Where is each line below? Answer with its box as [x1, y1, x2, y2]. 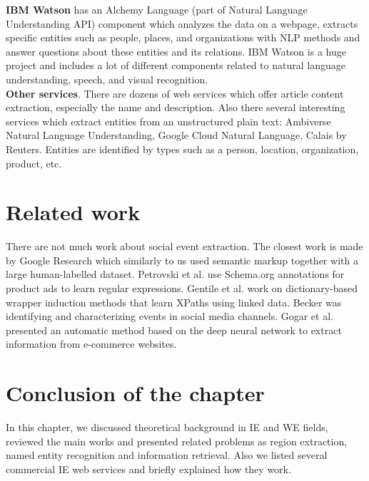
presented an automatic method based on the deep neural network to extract [6, 322, 342, 337]
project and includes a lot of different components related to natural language [6, 58, 345, 73]
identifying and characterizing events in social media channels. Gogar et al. [6, 309, 333, 324]
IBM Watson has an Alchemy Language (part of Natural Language [6, 2, 308, 16]
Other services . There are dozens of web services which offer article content [6, 86, 344, 100]
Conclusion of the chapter [6, 378, 265, 408]
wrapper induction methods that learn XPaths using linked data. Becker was [6, 294, 342, 309]
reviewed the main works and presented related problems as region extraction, [6, 433, 348, 448]
